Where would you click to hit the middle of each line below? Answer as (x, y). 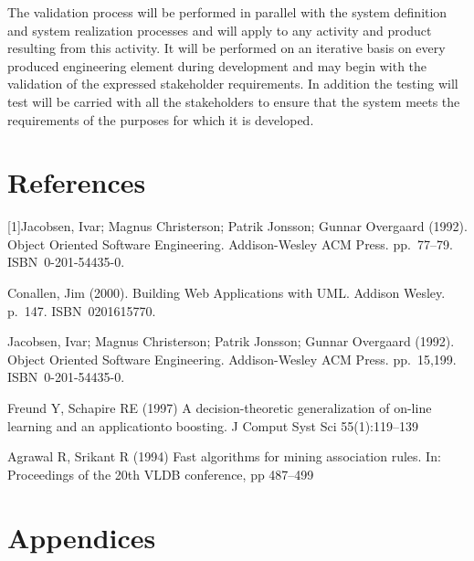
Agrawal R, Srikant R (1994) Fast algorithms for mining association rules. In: (224, 456)
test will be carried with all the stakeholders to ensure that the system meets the (234, 101)
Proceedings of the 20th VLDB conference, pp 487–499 (161, 474)
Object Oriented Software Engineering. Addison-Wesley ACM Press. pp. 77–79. (230, 243)
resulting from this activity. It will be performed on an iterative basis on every (226, 48)
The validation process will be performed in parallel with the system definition (227, 12)
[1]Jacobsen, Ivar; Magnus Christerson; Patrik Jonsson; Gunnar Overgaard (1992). (237, 226)
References (77, 182)
